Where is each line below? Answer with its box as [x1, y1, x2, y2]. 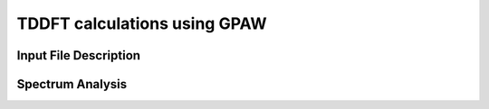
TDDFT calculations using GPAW [16, 14, 267, 33]
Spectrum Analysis [16, 77, 128, 92]
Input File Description [16, 48, 140, 63]
